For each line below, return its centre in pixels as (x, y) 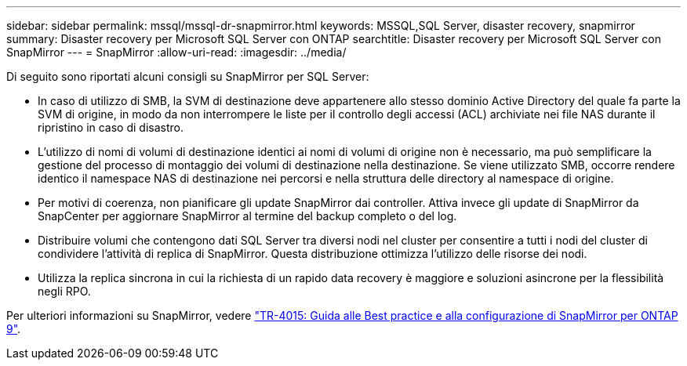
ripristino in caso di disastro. (111, 127)
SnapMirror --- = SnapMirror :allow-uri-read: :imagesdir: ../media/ (176, 52)
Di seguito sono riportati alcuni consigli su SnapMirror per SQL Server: (188, 76)
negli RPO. (64, 291)
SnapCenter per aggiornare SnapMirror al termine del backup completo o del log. (247, 216)
